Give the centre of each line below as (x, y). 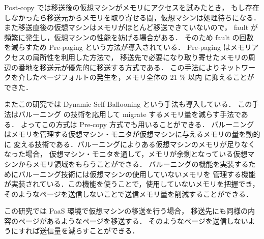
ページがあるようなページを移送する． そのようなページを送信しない (133, 220)
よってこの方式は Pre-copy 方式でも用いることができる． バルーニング (137, 124)
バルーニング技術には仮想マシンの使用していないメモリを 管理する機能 (137, 174)
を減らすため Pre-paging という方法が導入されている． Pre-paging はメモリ (128, 47)
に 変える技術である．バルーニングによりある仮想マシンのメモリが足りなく (130, 144)
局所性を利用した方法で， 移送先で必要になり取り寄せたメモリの (140, 57)
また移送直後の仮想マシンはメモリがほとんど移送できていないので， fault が (131, 27)
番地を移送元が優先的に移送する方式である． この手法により (119, 67)
